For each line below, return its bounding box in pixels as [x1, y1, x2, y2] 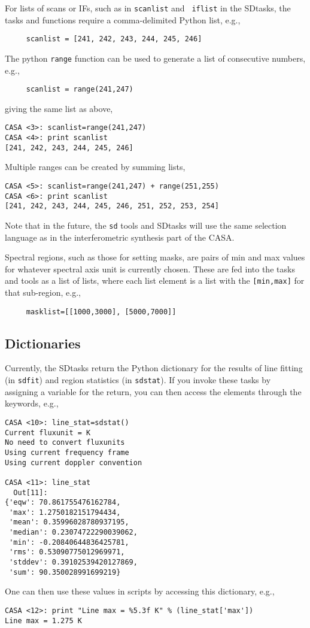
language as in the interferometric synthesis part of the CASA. [5, 230, 235, 243]
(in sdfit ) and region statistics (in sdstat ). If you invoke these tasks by [5, 374, 271, 386]
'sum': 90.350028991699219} [9, 568, 121, 577]
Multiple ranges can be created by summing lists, [5, 160, 186, 173]
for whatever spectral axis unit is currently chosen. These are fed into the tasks [5, 262, 295, 275]
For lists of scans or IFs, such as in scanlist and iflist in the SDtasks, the [5, 2, 291, 14]
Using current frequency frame [5, 448, 129, 457]
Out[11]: [13, 488, 48, 497]
